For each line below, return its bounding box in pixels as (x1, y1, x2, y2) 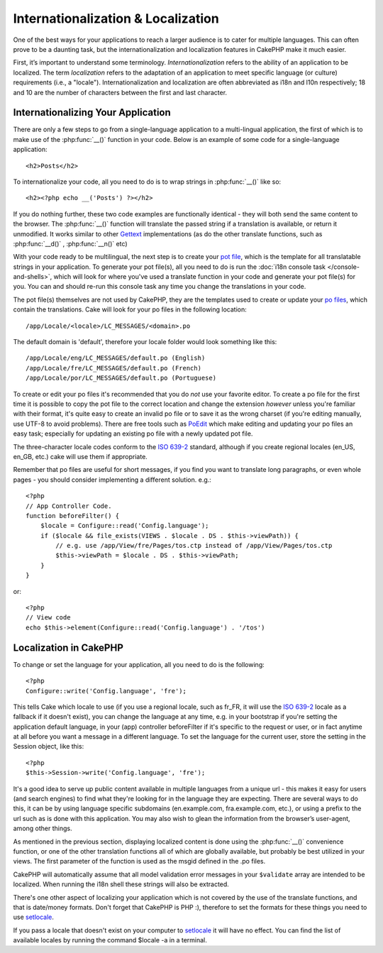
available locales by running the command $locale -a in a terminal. (13, 936, 207, 944)
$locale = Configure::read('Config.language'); (40, 522, 209, 530)
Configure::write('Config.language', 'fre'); (26, 687, 187, 695)
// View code (26, 614, 71, 622)
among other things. (13, 824, 72, 833)
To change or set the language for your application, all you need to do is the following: (13, 660, 265, 668)
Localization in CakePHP (13, 641, 124, 654)
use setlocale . (13, 913, 55, 922)
